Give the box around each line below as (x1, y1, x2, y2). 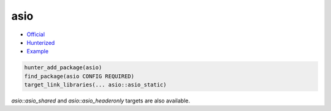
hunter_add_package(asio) (24, 64, 102, 71)
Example (26, 48, 49, 55)
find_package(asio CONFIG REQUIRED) (24, 72, 135, 80)
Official (26, 31, 45, 38)
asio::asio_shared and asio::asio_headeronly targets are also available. (11, 97, 190, 104)
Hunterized (26, 39, 55, 46)
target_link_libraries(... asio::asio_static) (24, 82, 167, 88)
